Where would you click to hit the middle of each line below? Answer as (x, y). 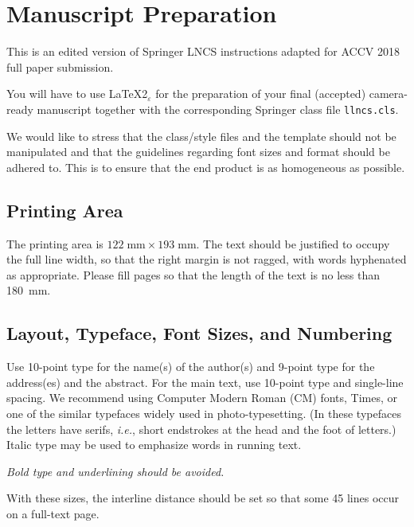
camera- (388, 94)
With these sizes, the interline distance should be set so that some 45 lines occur (203, 498)
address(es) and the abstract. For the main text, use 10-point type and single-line (205, 382)
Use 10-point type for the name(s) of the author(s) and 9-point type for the (191, 367)
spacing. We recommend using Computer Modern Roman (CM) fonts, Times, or (202, 398)
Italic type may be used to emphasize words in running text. (154, 445)
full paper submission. (60, 66)
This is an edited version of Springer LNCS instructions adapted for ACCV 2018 (203, 51)
